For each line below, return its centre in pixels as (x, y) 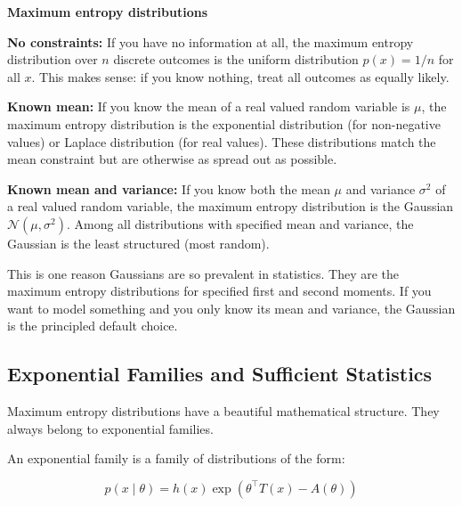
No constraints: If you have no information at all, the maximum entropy (211, 41)
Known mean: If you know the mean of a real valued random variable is (209, 106)
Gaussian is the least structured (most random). (138, 243)
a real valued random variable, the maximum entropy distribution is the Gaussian (231, 206)
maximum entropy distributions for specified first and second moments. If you (219, 291)
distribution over (53, 59)
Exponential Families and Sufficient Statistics (220, 374)
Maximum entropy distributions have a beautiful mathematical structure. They (223, 411)
